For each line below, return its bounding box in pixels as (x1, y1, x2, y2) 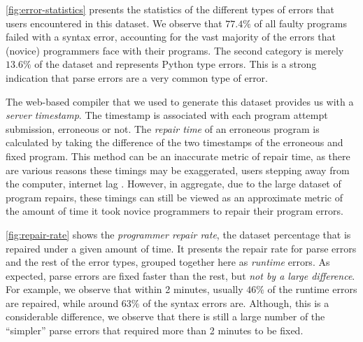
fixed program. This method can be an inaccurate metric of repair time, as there (6, 148, 350, 163)
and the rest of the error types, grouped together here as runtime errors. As (6, 255, 330, 269)
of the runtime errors (267, 282, 357, 297)
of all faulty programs (254, 15, 347, 30)
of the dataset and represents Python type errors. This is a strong (34, 57, 317, 71)
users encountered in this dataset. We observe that (6, 15, 222, 30)
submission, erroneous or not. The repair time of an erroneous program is (6, 121, 320, 136)
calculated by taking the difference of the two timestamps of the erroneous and (6, 135, 343, 150)
